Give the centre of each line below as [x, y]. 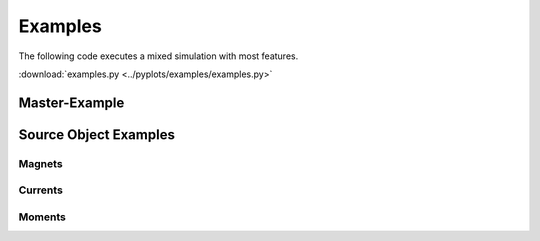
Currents [41, 190]
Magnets [41, 163]
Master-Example [71, 102]
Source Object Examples [96, 134]
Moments [42, 217]
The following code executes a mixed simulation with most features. [158, 56]
